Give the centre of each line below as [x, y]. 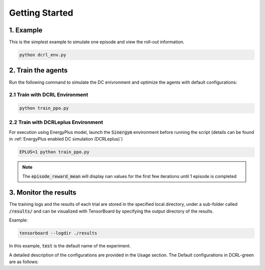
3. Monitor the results [43, 193]
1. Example [26, 30]
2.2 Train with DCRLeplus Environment [56, 123]
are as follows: [24, 262]
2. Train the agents [39, 70]
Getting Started [41, 13]
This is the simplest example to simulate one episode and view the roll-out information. [97, 42]
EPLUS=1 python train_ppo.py [54, 152]
